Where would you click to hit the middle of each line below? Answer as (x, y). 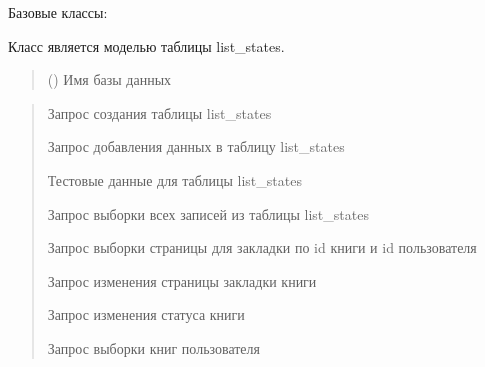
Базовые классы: (58, 12)
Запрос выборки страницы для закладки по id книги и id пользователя (262, 247)
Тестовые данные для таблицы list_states (174, 179)
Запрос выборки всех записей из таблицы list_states (208, 213)
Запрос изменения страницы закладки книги (182, 280)
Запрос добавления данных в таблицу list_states (196, 146)
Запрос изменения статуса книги (146, 314)
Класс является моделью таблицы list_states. (146, 45)
